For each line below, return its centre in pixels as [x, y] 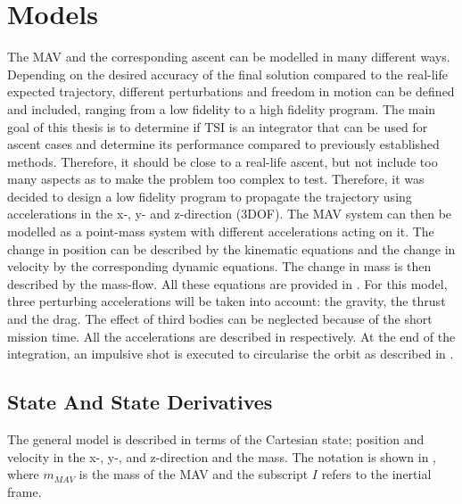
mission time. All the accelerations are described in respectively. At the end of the [231, 336]
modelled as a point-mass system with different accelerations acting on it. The [221, 231]
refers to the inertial [376, 474]
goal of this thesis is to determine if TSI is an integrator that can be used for [218, 126]
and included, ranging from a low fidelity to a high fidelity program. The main [222, 108]
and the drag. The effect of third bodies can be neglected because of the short [220, 319]
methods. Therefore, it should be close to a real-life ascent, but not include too [223, 161]
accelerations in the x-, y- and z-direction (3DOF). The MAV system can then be [230, 214]
